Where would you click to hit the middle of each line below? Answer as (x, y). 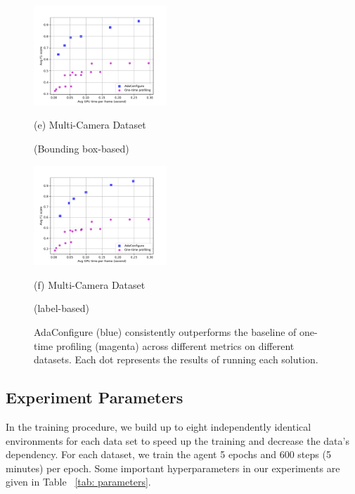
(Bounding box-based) (82, 148)
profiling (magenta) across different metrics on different (175, 345)
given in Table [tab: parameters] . (78, 482)
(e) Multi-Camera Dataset (90, 125)
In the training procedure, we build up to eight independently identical (159, 426)
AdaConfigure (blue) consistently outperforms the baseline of (165, 332)
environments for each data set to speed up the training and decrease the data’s (177, 440)
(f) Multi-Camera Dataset (90, 284)
